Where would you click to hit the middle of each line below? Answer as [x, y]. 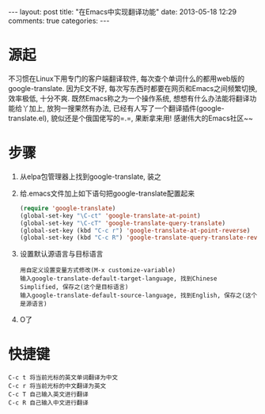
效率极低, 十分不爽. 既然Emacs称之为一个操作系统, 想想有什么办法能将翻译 [129, 98]
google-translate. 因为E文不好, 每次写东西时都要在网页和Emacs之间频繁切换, [133, 88]
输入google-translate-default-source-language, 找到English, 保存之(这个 [138, 296]
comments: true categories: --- [59, 21]
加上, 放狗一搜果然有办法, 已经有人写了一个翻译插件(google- [127, 108]
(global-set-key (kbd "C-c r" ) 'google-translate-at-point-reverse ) [135, 230]
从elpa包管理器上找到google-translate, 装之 [91, 177]
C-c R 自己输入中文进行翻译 [48, 403]
